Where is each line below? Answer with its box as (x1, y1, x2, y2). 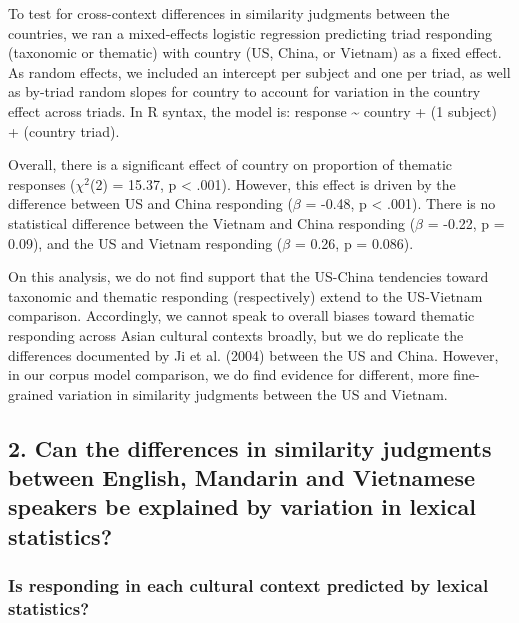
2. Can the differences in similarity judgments (8, 432, 492, 463)
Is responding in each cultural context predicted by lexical (8, 573, 489, 598)
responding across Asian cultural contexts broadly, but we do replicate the (8, 324, 464, 345)
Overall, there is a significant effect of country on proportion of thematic (8, 154, 453, 175)
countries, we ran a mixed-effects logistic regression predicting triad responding (8, 22, 493, 43)
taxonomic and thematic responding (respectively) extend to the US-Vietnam (8, 285, 483, 306)
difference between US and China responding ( (8, 193, 293, 214)
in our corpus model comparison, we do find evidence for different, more (8, 364, 449, 385)
